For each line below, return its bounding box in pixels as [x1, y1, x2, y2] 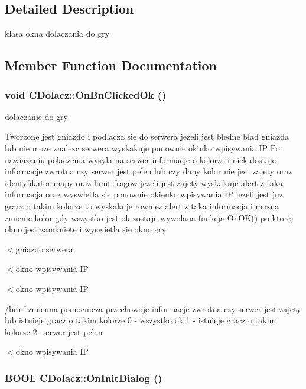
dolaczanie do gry [5, 110, 68, 122]
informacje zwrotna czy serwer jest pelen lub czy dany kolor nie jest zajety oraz [5, 165, 292, 177]
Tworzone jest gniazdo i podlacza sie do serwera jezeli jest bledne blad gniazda [5, 130, 289, 142]
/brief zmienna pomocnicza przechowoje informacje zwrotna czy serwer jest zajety [5, 302, 301, 315]
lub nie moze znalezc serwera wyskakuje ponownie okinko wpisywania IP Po [5, 141, 280, 154]
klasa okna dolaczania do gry [5, 27, 110, 40]
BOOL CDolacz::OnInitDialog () [5, 370, 162, 385]
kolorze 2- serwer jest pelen [5, 325, 103, 338]
